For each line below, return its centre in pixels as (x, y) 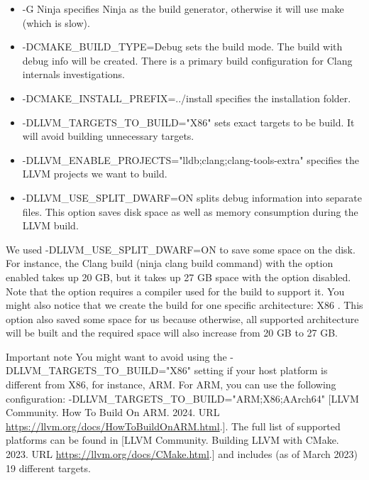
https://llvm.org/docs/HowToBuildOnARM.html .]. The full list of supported (173, 426)
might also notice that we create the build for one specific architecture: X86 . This (184, 305)
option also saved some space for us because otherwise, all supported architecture (182, 318)
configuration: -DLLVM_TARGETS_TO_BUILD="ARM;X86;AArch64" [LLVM (182, 398)
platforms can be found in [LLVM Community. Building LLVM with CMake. (172, 440)
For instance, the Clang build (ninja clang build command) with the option (170, 263)
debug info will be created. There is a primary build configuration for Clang (187, 60)
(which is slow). (56, 22)
